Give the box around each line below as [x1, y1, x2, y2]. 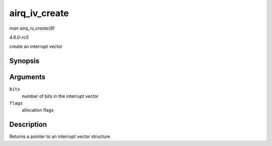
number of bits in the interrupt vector [22, 93, 99, 99]
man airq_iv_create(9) [9, 25, 55, 31]
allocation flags [22, 107, 54, 113]
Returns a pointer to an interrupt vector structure [9, 133, 110, 139]
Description [9, 120, 47, 129]
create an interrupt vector [9, 43, 63, 50]
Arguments [9, 73, 46, 82]
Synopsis [9, 57, 40, 65]
